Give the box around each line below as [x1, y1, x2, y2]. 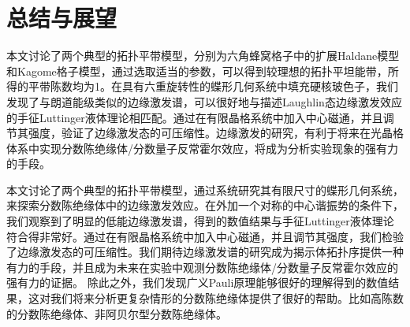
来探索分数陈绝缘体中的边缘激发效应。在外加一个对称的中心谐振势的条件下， [6, 197, 404, 214]
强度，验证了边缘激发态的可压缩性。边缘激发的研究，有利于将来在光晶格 [28, 124, 404, 141]
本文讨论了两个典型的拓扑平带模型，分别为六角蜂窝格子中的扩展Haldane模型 [6, 47, 400, 64]
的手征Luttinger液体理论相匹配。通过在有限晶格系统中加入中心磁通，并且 [6, 109, 383, 125]
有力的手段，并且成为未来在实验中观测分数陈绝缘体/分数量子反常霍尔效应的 [6, 258, 398, 275]
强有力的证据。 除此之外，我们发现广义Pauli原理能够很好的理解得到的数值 [6, 274, 389, 291]
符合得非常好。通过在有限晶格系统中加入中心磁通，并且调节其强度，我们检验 [6, 228, 404, 244]
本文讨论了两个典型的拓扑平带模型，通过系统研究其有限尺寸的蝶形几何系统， [6, 181, 404, 198]
